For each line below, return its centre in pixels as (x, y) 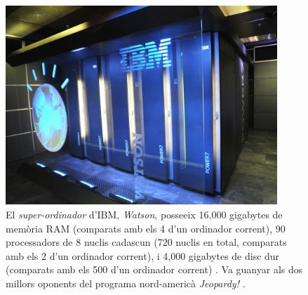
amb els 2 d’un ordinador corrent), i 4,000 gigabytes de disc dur (143, 255)
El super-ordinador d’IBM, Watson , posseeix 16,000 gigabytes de (144, 215)
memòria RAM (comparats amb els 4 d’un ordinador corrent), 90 (146, 228)
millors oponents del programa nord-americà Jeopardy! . (126, 283)
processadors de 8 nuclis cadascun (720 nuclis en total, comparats (146, 242)
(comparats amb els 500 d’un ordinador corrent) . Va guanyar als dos (154, 269)
